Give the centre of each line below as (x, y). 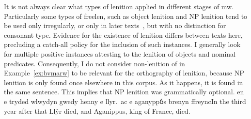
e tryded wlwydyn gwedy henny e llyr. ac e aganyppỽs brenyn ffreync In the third (125, 101)
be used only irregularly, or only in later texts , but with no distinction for (115, 25)
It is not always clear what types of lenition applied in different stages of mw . (119, 6)
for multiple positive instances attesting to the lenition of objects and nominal (120, 53)
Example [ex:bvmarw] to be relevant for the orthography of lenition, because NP (124, 73)
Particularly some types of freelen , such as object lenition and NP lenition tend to (126, 16)
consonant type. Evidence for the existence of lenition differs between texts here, (123, 35)
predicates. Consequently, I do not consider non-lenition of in (94, 63)
